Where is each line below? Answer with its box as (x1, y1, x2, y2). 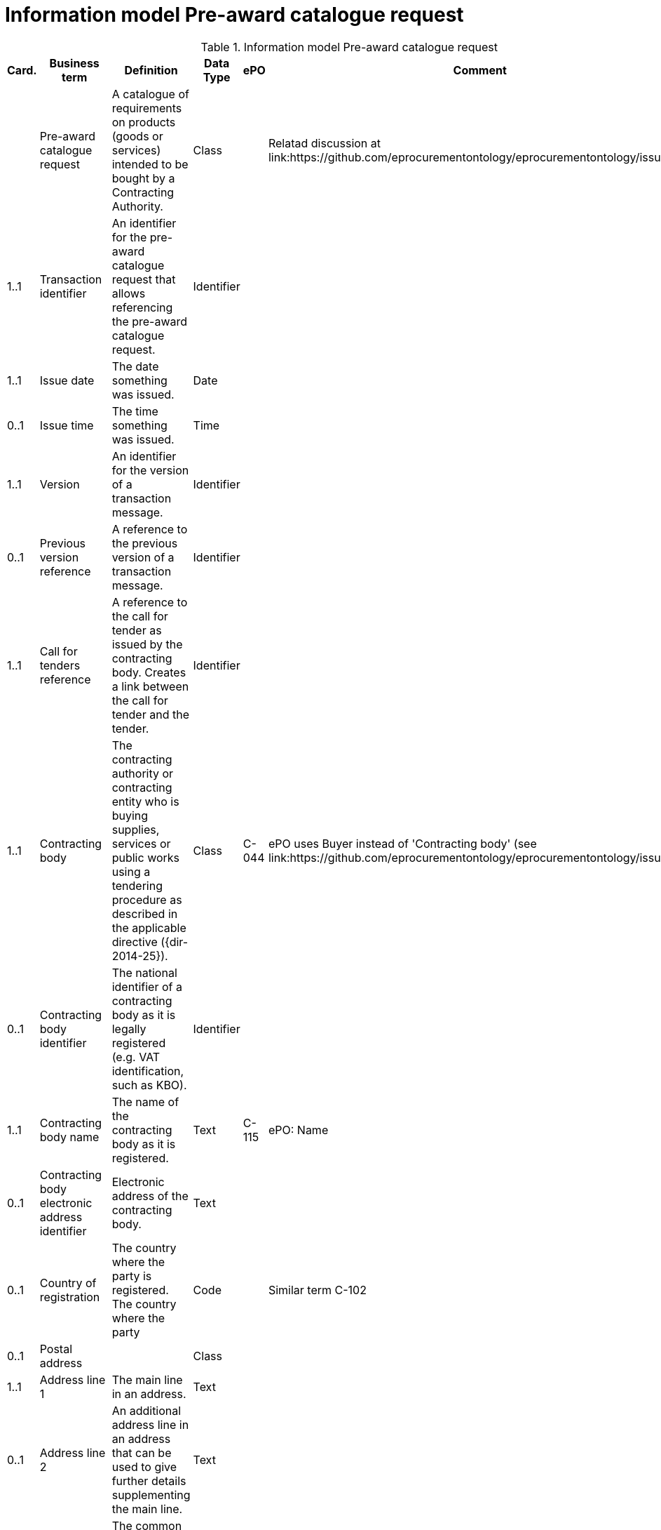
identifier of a (111, 979, 182, 994)
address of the (111, 1188, 189, 1203)
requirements (111, 100, 182, 115)
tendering (111, 878, 163, 893)
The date (111, 359, 159, 373)
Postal (39, 1341, 73, 1356)
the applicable (111, 920, 186, 935)
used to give (111, 1459, 177, 1474)
